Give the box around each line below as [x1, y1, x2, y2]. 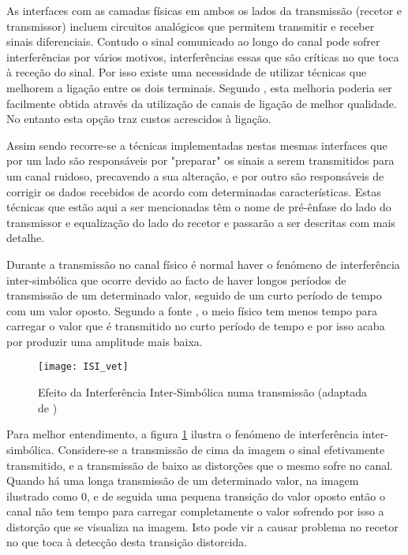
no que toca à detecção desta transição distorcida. [6, 534, 248, 550]
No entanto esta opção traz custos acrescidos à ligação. [6, 110, 271, 127]
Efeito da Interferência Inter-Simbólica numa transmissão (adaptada [38, 384, 368, 400]
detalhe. [6, 229, 45, 246]
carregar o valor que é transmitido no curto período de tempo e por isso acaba [6, 318, 385, 334]
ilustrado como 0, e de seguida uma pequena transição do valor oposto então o [6, 487, 385, 504]
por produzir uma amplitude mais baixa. [6, 333, 203, 349]
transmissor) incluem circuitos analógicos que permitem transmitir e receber [6, 17, 375, 34]
